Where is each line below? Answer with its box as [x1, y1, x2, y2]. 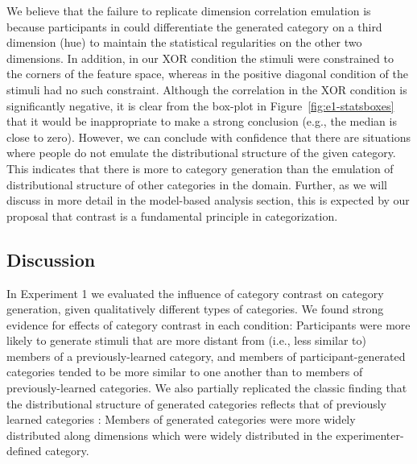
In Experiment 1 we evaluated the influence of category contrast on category [6, 284, 384, 301]
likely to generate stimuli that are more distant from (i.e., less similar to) [6, 332, 366, 349]
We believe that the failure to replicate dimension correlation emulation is [6, 2, 371, 19]
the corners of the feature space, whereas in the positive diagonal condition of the [6, 65, 409, 82]
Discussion [6, 246, 96, 271]
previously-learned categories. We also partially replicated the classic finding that [6, 379, 407, 396]
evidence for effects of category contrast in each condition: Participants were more [6, 316, 411, 333]
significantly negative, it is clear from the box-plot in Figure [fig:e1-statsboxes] [6, 97, 394, 114]
